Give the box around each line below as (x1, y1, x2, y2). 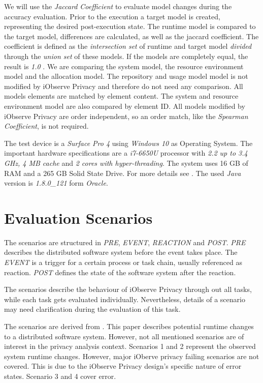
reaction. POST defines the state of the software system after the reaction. (4, 267, 236, 277)
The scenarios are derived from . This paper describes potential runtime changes (4, 320, 254, 331)
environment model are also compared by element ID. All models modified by (4, 100, 245, 111)
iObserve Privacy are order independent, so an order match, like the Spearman (4, 110, 248, 121)
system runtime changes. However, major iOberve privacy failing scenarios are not (4, 350, 259, 361)
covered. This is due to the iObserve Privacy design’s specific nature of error (4, 361, 242, 371)
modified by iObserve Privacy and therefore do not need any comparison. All (4, 80, 243, 91)
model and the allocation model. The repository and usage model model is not (4, 71, 248, 81)
